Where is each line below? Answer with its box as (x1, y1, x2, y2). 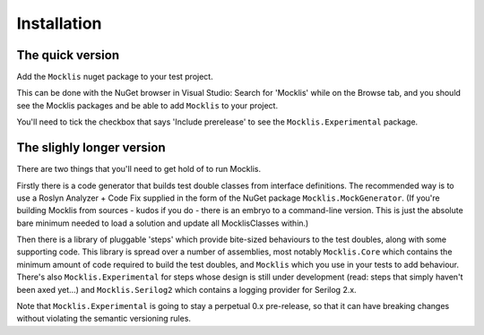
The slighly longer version (16, 140, 166, 156)
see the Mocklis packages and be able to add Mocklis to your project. (16, 99, 278, 111)
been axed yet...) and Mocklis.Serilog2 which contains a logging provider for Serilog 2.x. (16, 284, 358, 295)
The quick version (16, 47, 120, 63)
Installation (16, 13, 102, 33)
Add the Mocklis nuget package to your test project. (16, 72, 214, 82)
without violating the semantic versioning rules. (16, 314, 192, 324)
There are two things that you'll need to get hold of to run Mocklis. (16, 164, 262, 175)
